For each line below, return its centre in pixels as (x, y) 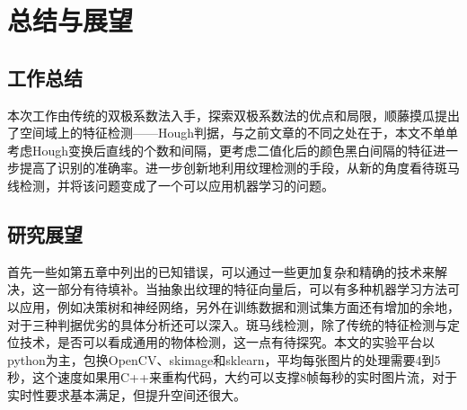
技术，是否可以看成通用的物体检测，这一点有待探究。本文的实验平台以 (227, 342)
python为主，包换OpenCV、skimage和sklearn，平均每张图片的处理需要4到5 (224, 359)
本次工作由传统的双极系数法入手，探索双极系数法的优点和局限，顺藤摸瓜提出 (233, 115)
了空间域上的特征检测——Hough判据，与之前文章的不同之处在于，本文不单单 (233, 133)
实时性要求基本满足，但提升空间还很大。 (127, 394)
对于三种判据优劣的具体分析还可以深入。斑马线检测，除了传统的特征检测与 (227, 324)
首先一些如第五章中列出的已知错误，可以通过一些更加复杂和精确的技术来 (221, 271)
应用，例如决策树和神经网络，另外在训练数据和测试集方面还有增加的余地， (239, 306)
